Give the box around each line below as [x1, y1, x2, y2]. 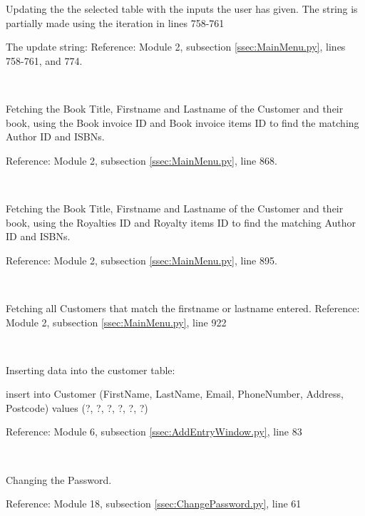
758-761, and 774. [6, 53, 83, 68]
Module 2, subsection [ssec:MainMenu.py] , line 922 [6, 314, 227, 329]
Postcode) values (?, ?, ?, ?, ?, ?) [6, 400, 148, 415]
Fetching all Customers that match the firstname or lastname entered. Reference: [6, 300, 360, 315]
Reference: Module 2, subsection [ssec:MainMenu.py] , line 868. [6, 153, 277, 167]
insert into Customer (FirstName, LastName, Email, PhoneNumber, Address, [6, 386, 344, 401]
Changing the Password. [6, 472, 112, 487]
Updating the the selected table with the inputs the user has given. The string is [6, 1, 358, 16]
